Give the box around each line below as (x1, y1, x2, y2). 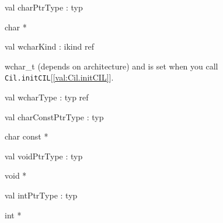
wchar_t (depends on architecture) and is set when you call (5, 60, 218, 72)
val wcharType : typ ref (5, 91, 89, 103)
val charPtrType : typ (5, 1, 83, 13)
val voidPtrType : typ (5, 149, 83, 162)
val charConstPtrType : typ (5, 110, 104, 123)
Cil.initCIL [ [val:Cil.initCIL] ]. (5, 71, 114, 83)
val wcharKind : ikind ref (5, 40, 94, 53)
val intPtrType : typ (5, 189, 78, 201)
